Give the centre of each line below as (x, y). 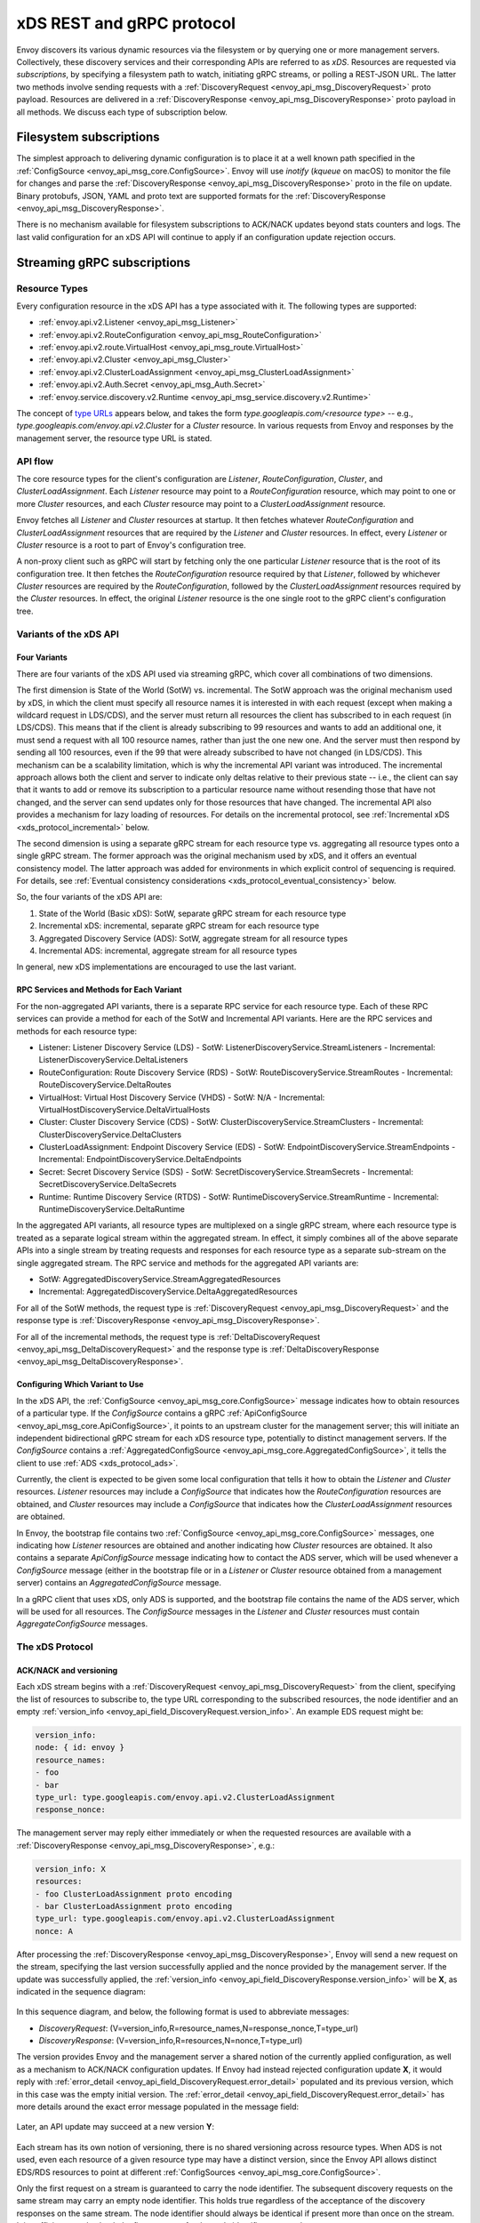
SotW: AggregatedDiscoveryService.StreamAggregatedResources (160, 1279)
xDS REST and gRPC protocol (126, 23)
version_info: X (71, 1869)
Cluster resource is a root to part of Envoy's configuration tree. (131, 545)
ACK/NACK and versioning (67, 1670)
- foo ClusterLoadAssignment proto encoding (134, 1894)
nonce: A (54, 1931)
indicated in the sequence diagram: (81, 1991)
